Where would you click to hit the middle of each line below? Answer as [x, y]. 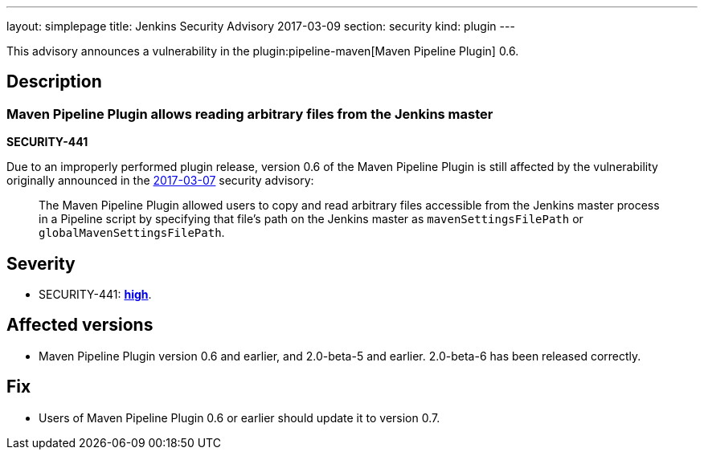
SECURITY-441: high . [95, 295]
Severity [41, 263]
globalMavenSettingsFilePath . [132, 233]
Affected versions [80, 325]
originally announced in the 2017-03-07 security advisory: [160, 181]
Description [54, 82]
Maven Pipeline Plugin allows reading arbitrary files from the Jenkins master [250, 114]
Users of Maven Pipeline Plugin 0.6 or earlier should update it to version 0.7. [239, 417]
